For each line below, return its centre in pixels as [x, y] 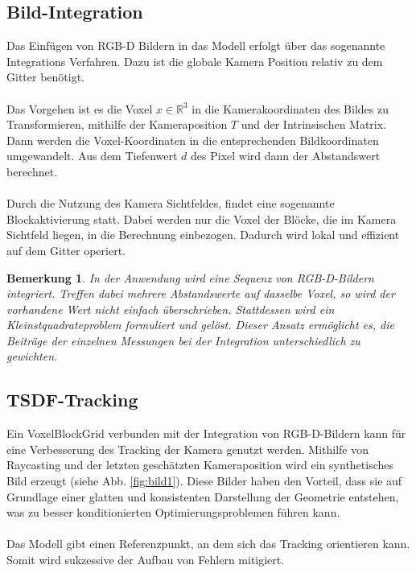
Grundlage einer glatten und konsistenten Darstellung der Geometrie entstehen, [203, 496]
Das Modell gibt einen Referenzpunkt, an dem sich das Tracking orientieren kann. [208, 544]
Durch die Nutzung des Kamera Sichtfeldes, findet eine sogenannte [171, 203]
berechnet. [32, 171]
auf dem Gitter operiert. [66, 250]
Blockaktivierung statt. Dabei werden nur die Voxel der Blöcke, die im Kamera [202, 218]
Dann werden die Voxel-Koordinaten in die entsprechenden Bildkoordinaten [193, 140]
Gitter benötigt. [45, 77]
